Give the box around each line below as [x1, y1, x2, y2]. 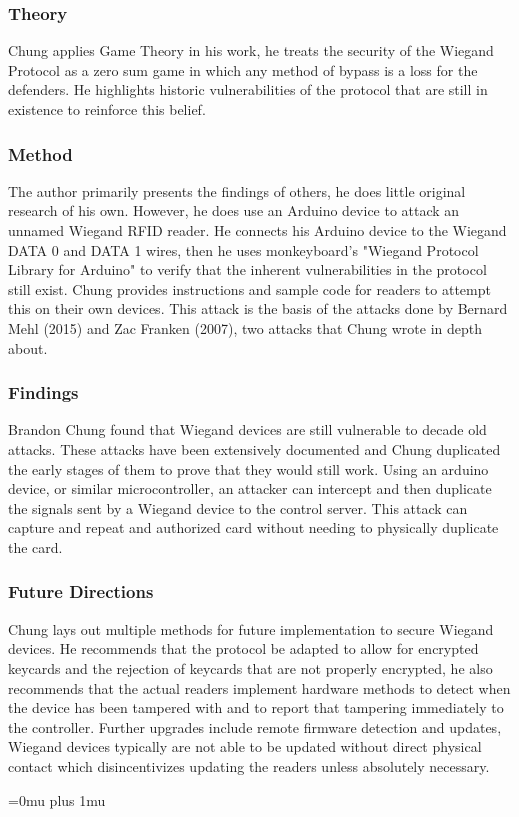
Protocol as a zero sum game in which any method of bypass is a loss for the [8, 59, 478, 80]
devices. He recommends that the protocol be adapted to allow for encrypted [8, 638, 479, 659]
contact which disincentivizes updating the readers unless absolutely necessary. [8, 755, 490, 776]
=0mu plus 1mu [8, 789, 106, 810]
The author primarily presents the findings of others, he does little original [8, 180, 466, 201]
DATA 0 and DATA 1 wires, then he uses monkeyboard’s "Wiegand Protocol [8, 239, 479, 260]
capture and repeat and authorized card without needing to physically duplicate [8, 517, 499, 538]
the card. [8, 536, 63, 557]
